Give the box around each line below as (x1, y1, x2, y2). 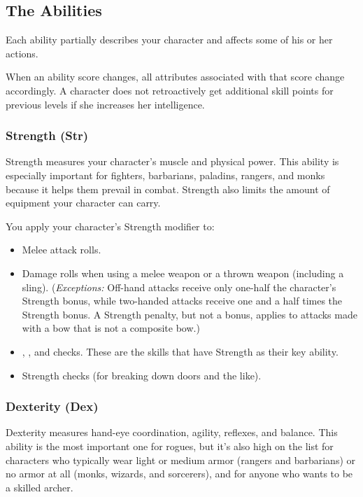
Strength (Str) (6, 127, 89, 144)
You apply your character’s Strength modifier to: (6, 218, 215, 233)
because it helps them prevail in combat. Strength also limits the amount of (6, 181, 330, 196)
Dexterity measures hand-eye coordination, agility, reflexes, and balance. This (6, 425, 338, 440)
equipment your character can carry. (6, 195, 161, 210)
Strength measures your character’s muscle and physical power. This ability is (6, 154, 339, 169)
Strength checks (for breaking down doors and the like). (22, 367, 262, 382)
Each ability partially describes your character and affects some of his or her (6, 32, 333, 47)
